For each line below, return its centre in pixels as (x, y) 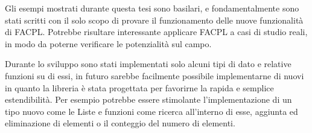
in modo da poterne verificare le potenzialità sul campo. (108, 43)
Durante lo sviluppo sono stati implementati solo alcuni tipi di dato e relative (148, 64)
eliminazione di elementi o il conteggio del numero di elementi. (120, 123)
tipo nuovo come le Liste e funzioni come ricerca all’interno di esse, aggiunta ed (151, 111)
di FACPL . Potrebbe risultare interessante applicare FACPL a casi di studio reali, (156, 32)
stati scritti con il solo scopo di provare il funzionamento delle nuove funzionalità (154, 20)
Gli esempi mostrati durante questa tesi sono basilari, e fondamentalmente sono (152, 8)
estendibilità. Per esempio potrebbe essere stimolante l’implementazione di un (148, 99)
